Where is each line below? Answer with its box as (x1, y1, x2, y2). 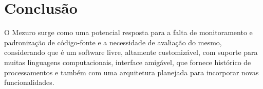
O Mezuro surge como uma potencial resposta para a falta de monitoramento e (4, 27, 253, 38)
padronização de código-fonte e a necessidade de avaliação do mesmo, (4, 37, 222, 47)
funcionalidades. (4, 77, 54, 87)
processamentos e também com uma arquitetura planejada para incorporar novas (4, 67, 259, 77)
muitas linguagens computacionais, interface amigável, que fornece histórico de (4, 56, 251, 67)
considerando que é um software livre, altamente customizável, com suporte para (4, 47, 258, 57)
